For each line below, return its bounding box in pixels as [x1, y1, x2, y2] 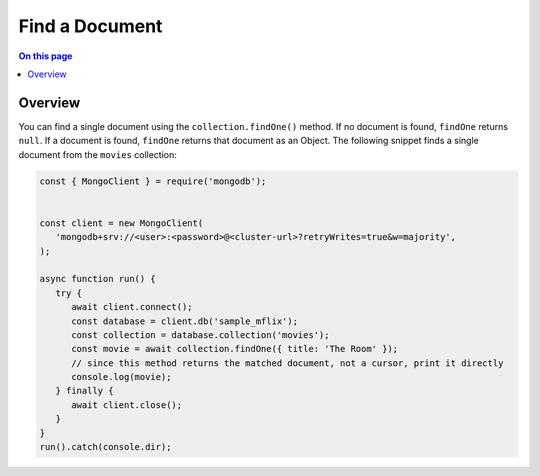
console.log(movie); [71, 371, 172, 383]
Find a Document [18, 15, 163, 37]
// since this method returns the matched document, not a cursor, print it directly [71, 357, 504, 369]
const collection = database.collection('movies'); [71, 329, 330, 340]
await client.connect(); [71, 301, 194, 313]
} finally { [55, 385, 114, 397]
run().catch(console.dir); [39, 441, 172, 453]
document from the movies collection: [18, 148, 177, 160]
